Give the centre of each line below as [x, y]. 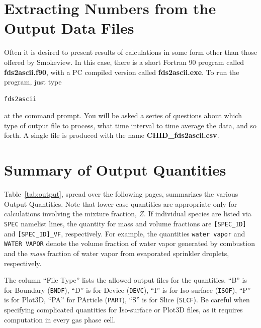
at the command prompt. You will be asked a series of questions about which [123, 115]
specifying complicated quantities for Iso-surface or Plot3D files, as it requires [123, 310]
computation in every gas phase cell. [60, 319]
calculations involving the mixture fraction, [70, 214]
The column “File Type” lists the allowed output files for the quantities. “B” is [125, 280]
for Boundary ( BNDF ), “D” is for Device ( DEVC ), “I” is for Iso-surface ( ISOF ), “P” [127, 290]
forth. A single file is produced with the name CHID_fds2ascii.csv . [112, 135]
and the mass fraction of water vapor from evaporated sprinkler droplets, [117, 253]
